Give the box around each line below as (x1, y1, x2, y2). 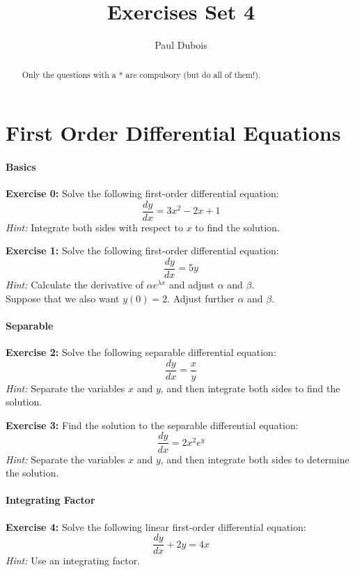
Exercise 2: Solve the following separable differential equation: (6, 345, 276, 360)
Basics (6, 159, 36, 173)
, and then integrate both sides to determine (160, 451, 349, 466)
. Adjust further (167, 291, 235, 305)
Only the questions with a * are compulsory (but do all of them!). (22, 68, 261, 80)
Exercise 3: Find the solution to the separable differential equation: (6, 417, 299, 432)
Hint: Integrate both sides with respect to (6, 219, 184, 234)
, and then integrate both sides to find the (160, 380, 340, 395)
